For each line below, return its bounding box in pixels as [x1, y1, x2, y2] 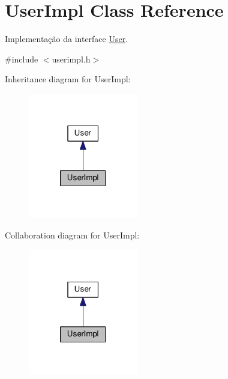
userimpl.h [52, 52, 91, 65]
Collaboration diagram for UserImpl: [5, 229, 140, 241]
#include [5, 52, 38, 65]
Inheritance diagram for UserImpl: [5, 73, 131, 85]
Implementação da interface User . [5, 32, 128, 45]
